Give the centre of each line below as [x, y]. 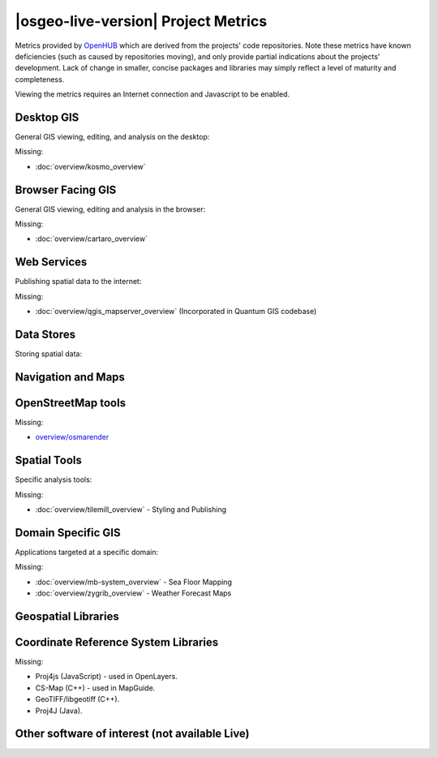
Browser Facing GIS [66, 189]
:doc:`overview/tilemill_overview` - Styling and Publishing [131, 510]
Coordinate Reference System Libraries [117, 642]
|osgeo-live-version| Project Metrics [141, 21]
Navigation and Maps [70, 377]
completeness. [40, 79]
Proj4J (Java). [59, 711]
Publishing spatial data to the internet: [78, 282]
